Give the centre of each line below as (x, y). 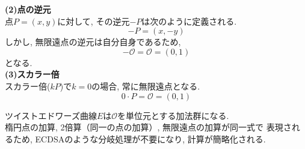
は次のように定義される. (189, 21)
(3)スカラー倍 (32, 74)
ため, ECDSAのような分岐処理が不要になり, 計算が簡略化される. (139, 138)
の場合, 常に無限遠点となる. (146, 86)
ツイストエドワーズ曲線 (51, 115)
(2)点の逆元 (28, 9)
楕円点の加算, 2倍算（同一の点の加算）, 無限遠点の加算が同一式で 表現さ (148, 127)
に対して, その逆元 (94, 21)
